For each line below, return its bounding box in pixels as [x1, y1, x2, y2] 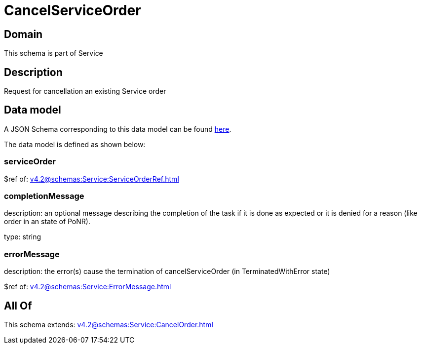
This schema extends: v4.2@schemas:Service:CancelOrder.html [4, 320, 213, 329]
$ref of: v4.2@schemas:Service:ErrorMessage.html [4, 282, 171, 291]
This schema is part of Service [4, 49, 103, 58]
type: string [4, 232, 41, 241]
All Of [4, 299, 32, 312]
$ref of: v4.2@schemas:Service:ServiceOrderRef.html [4, 174, 179, 183]
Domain [4, 28, 43, 40]
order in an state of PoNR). [4, 217, 90, 226]
